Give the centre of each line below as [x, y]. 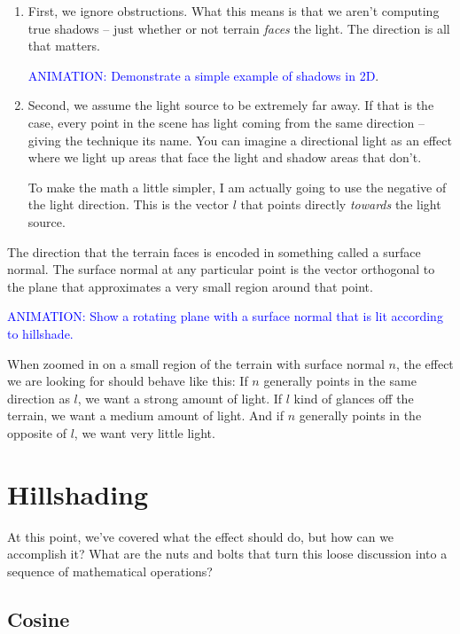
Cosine [39, 618]
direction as [39, 398]
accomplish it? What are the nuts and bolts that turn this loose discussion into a [227, 554]
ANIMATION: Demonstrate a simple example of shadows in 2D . [203, 75]
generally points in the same [340, 381]
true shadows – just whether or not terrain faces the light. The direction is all [239, 28]
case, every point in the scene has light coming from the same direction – [226, 122]
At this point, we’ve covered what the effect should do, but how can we [201, 536]
